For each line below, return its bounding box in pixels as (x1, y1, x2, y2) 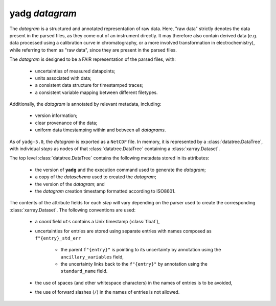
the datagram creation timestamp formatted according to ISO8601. (35, 188, 176, 194)
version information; (35, 112, 78, 119)
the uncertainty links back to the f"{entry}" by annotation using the (60, 261, 208, 267)
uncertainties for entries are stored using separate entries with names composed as (35, 228, 212, 234)
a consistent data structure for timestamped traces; (35, 82, 144, 88)
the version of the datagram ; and (35, 181, 105, 187)
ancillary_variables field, (60, 253, 124, 260)
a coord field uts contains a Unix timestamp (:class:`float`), (35, 219, 160, 225)
